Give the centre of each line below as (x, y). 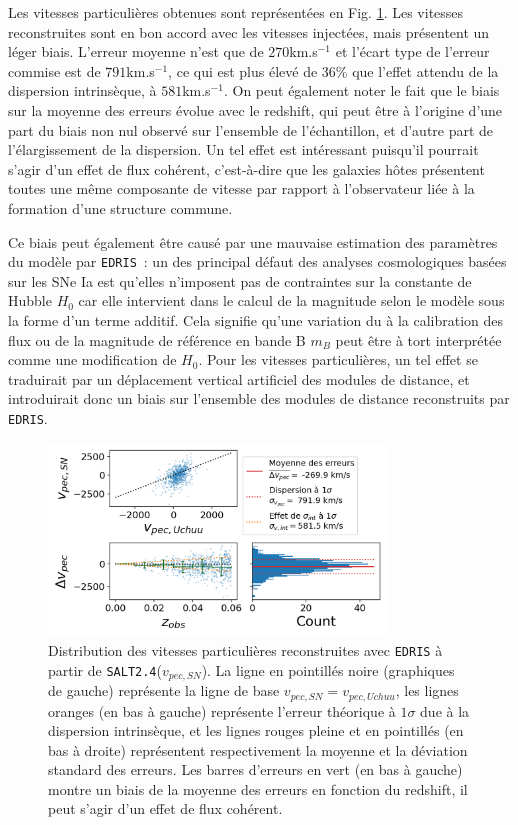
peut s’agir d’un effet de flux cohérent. (165, 808)
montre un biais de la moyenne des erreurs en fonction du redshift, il (258, 788)
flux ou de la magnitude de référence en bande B (157, 339)
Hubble (30, 300)
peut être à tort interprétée (418, 339)
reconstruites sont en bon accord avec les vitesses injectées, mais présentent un (249, 31)
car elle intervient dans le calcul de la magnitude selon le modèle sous (291, 300)
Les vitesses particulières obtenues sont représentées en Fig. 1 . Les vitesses (236, 12)
